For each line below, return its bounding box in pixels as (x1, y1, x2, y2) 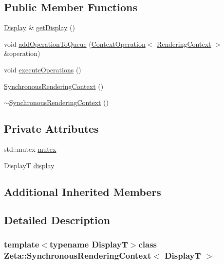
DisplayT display (4, 160, 55, 170)
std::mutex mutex (4, 143, 56, 154)
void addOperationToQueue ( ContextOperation (4, 38, 146, 49)
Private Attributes (4, 121, 99, 136)
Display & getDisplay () (4, 22, 75, 33)
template (4, 238, 39, 250)
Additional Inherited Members (4, 184, 161, 199)
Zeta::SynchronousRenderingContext (4, 249, 151, 261)
